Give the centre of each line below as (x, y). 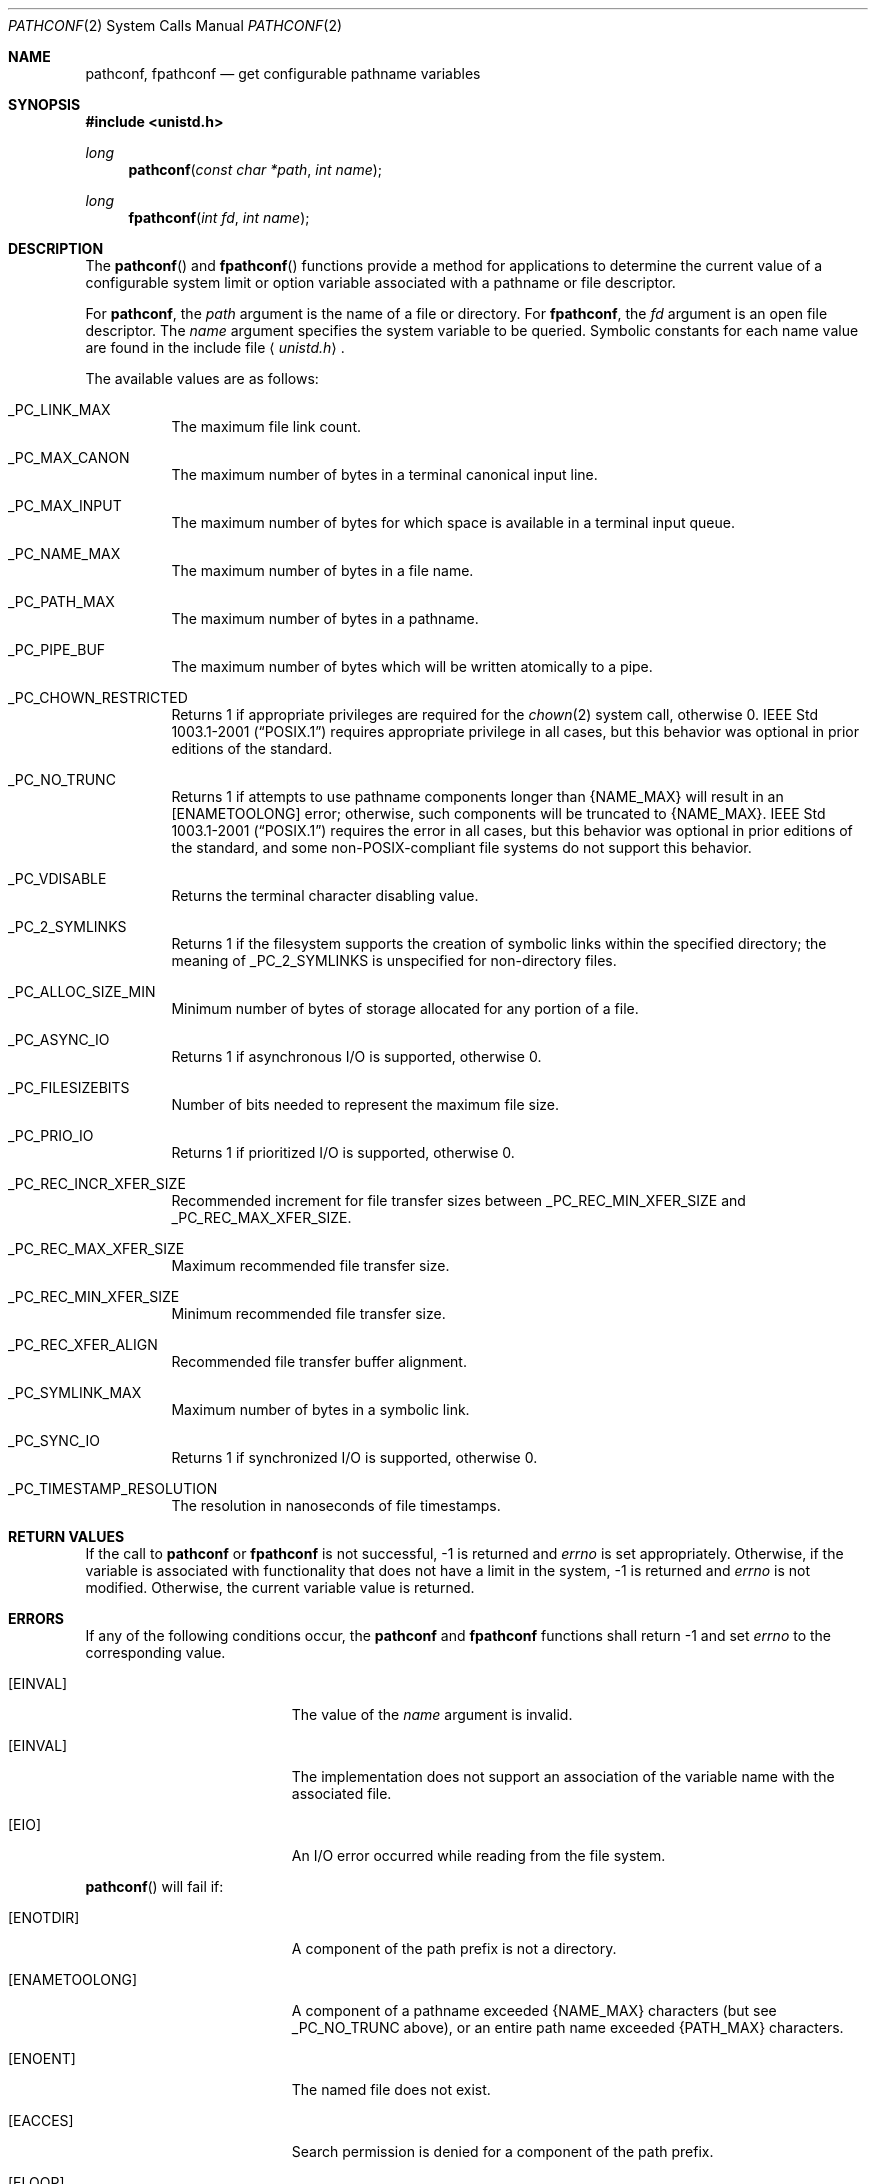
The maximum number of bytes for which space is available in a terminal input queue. (453, 522)
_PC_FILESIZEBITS (69, 1087)
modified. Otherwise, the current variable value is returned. (280, 1587)
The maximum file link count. (266, 426)
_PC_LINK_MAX (59, 409)
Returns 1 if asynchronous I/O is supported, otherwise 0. (356, 1056)
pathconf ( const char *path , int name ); (255, 169)
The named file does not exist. (391, 2089)
